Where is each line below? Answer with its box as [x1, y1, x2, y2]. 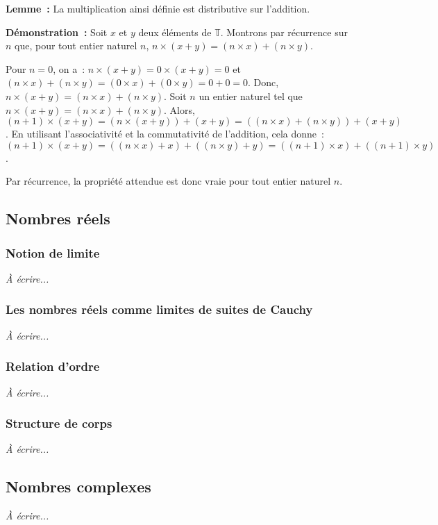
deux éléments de [138, 24, 212, 39]
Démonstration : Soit [6, 24, 108, 39]
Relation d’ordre [6, 358, 100, 375]
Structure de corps [6, 415, 112, 432]
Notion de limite [6, 244, 100, 261]
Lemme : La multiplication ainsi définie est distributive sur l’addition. [6, 1, 310, 15]
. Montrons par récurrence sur [220, 24, 348, 39]
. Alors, [164, 102, 195, 117]
